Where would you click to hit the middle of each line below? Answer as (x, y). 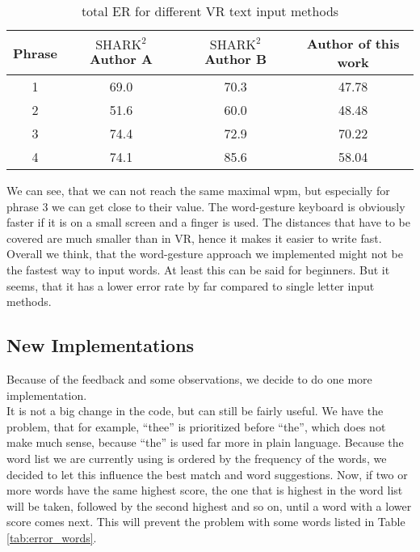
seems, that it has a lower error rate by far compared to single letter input (191, 285)
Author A (121, 59)
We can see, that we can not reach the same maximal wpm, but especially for (198, 190)
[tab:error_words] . (52, 537)
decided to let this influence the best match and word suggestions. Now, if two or (207, 474)
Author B (236, 59)
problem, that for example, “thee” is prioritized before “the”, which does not (196, 426)
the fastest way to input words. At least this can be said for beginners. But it (198, 269)
